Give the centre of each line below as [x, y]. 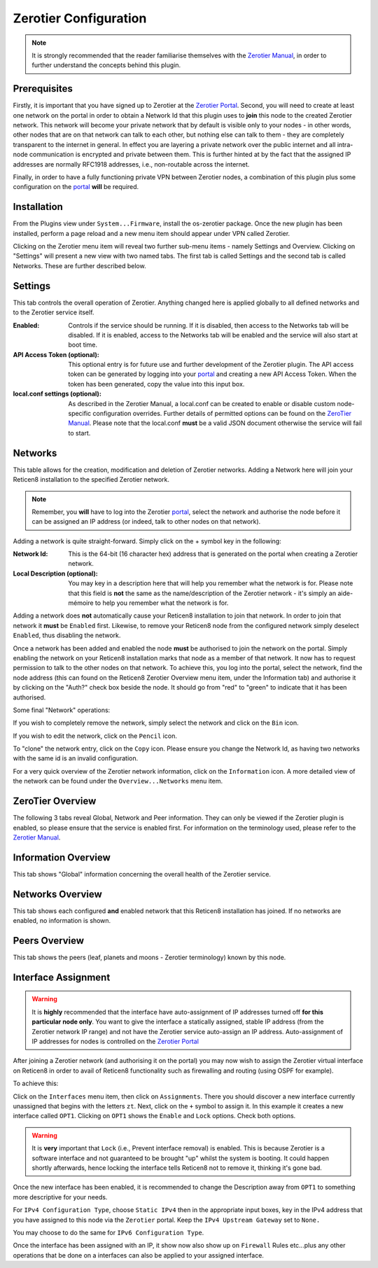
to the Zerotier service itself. [54, 312]
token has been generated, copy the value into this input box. [156, 384]
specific [80, 414]
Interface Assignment [62, 977]
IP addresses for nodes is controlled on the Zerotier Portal [115, 1041]
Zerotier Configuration [80, 18]
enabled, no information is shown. [62, 921]
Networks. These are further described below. [79, 265]
